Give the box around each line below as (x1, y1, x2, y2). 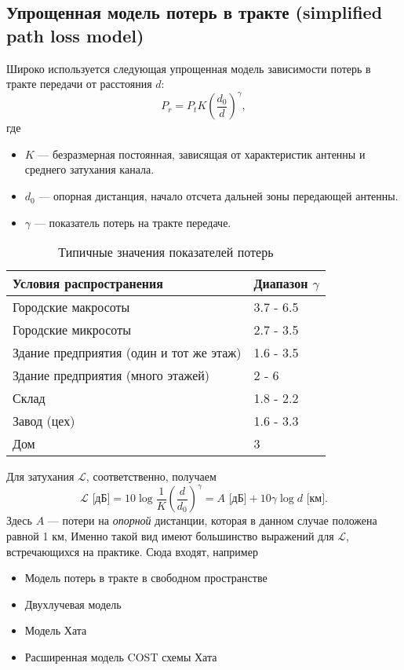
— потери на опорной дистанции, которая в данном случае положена (47, 512, 377, 529)
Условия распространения (13, 274, 163, 293)
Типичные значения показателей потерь (58, 243, 274, 262)
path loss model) (6, 23, 144, 47)
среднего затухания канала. (24, 161, 155, 178)
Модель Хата (24, 622, 87, 639)
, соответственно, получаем (86, 468, 217, 485)
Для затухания (6, 468, 75, 485)
